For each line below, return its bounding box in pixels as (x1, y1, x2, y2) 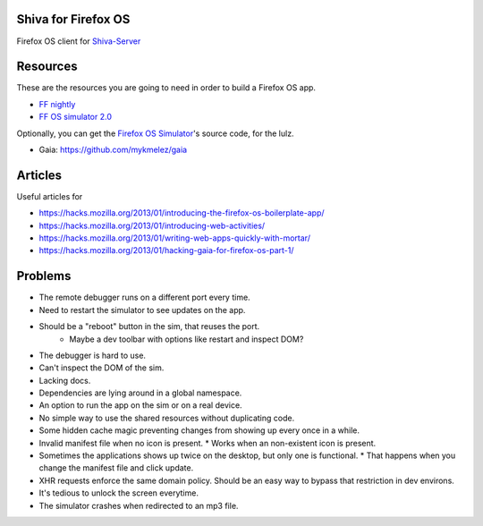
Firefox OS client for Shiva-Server (16, 36, 141, 47)
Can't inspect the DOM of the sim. (38, 362, 165, 373)
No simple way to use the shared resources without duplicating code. (38, 412, 295, 423)
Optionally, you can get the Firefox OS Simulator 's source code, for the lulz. (16, 128, 294, 139)
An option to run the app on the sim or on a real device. (38, 400, 242, 411)
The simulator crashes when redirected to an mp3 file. (38, 500, 239, 511)
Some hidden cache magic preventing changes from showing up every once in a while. (38, 425, 360, 436)
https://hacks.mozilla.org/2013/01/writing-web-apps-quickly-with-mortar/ (38, 233, 310, 243)
